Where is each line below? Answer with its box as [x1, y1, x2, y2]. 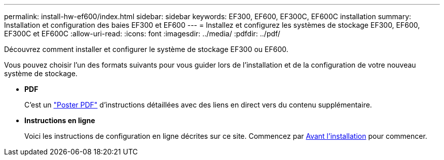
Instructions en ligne [24, 116, 95, 125]
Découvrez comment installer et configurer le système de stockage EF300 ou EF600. [4, 45, 288, 54]
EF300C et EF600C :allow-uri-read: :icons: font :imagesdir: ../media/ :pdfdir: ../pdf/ [4, 29, 280, 38]
